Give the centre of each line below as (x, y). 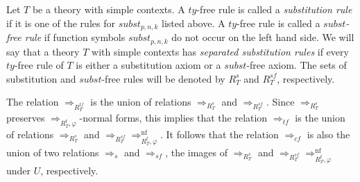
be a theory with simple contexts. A (109, 9)
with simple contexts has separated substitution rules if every (220, 51)
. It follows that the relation (219, 134)
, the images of (197, 152)
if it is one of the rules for (61, 23)
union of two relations (53, 152)
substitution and (41, 78)
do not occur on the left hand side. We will (263, 37)
